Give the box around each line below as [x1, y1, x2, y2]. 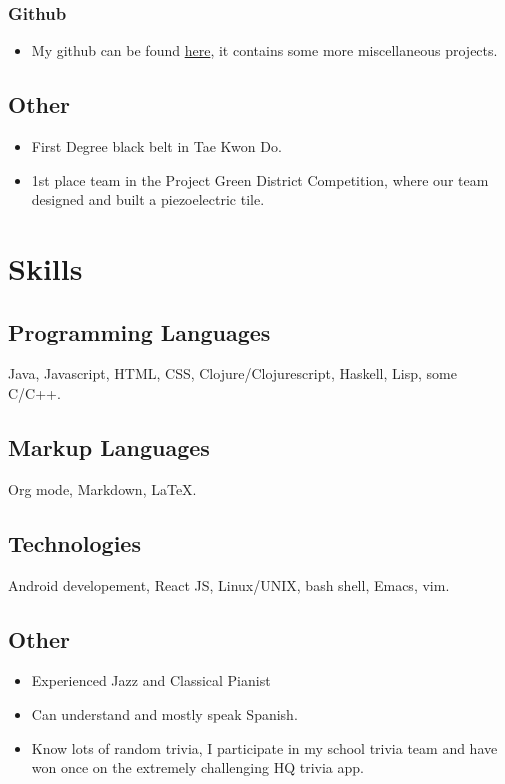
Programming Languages [8, 316, 271, 347]
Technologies [8, 527, 141, 558]
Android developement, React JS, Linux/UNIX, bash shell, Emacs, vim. [8, 574, 450, 595]
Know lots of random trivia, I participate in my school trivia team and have [31, 737, 498, 758]
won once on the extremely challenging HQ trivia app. [31, 757, 364, 778]
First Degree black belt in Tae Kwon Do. [31, 136, 282, 157]
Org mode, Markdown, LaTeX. [8, 478, 197, 499]
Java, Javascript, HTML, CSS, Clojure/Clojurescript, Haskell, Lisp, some [8, 363, 457, 384]
